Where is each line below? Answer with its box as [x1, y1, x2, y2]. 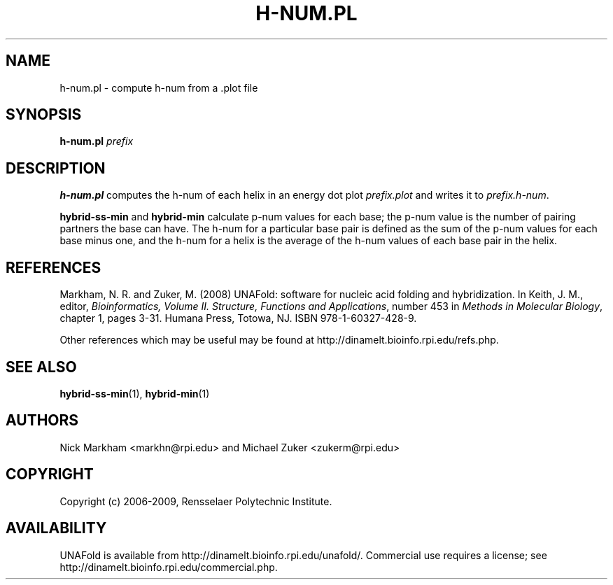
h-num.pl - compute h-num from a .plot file [59, 81, 258, 94]
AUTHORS [6, 411, 79, 430]
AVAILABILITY [6, 519, 107, 537]
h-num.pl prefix [59, 135, 134, 148]
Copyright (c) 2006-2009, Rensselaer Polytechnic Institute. [59, 495, 332, 507]
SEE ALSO [6, 358, 77, 376]
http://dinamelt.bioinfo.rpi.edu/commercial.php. [59, 561, 278, 573]
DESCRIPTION [6, 159, 106, 177]
